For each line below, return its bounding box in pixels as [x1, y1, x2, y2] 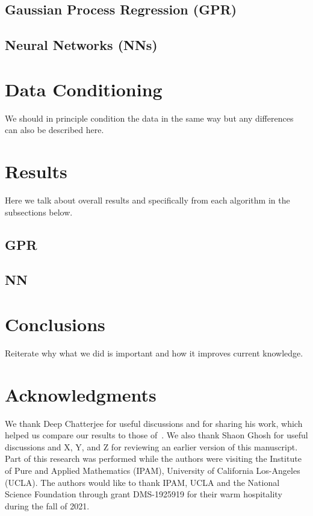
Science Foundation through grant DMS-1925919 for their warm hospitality [5, 488, 282, 500]
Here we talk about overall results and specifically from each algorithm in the [5, 194, 290, 206]
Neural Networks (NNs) [5, 36, 158, 54]
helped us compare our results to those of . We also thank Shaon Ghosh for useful [5, 429, 308, 441]
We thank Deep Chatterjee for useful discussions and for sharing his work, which [5, 417, 303, 429]
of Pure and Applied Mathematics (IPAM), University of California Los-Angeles [5, 464, 300, 476]
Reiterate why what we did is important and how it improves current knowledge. [5, 346, 303, 359]
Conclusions [5, 311, 105, 336]
